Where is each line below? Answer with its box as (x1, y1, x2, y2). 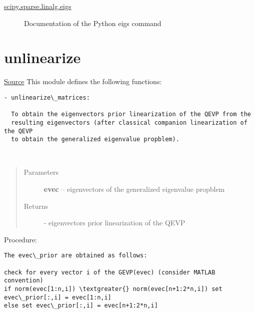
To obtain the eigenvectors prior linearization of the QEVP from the (11, 111, 251, 118)
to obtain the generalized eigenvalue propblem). (11, 136, 179, 143)
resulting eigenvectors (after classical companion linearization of (11, 119, 247, 126)
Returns (23, 200, 48, 211)
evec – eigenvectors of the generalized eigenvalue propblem (43, 184, 225, 194)
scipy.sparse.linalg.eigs (4, 1, 71, 11)
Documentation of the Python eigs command (24, 18, 161, 28)
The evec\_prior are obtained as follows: (4, 252, 147, 259)
